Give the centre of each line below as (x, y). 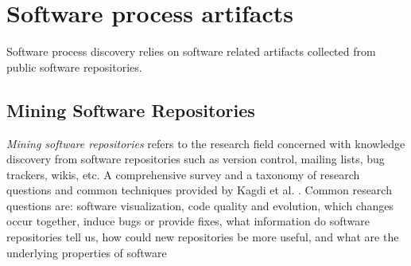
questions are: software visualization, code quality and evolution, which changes (200, 205)
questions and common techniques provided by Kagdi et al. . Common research (199, 190)
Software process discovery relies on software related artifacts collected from (191, 51)
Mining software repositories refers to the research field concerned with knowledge (206, 143)
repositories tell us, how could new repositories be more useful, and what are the (203, 237)
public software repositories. (74, 66)
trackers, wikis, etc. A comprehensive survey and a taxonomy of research (183, 174)
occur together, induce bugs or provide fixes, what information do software (188, 221)
